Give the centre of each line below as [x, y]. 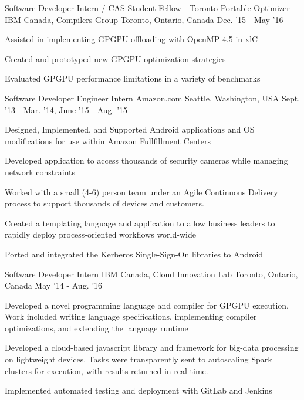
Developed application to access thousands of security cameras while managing [146, 160]
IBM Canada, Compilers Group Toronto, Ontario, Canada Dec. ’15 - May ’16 [144, 19]
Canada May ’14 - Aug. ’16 [54, 285]
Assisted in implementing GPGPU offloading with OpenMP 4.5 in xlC [131, 39]
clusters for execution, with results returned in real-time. [107, 370]
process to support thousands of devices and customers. [104, 203]
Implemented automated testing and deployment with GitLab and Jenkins [139, 390]
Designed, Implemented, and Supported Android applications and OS [130, 129]
